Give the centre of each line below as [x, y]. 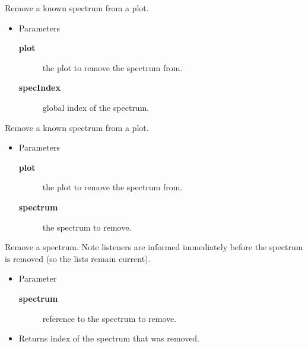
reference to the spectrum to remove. [109, 318]
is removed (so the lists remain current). [78, 258]
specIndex [39, 87]
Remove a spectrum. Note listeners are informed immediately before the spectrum [154, 247]
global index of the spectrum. [96, 107]
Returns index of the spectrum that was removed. [109, 338]
